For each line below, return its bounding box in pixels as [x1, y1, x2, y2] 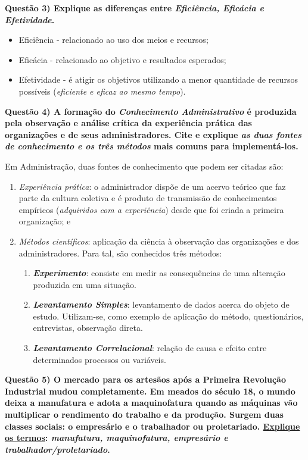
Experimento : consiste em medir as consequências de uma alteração [33, 267, 285, 279]
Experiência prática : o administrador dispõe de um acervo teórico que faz [18, 180, 286, 192]
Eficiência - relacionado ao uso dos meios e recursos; [18, 33, 209, 46]
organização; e [18, 215, 71, 227]
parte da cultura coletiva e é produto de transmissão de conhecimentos [18, 192, 277, 204]
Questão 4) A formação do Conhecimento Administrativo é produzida [5, 105, 297, 117]
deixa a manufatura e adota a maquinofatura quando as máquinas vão [5, 396, 298, 409]
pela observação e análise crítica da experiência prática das [5, 117, 252, 129]
